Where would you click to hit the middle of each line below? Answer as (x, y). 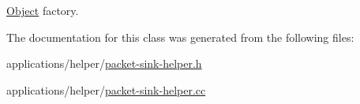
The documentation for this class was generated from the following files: (180, 37)
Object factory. (43, 10)
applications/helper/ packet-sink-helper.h (104, 63)
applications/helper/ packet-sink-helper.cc (106, 89)
